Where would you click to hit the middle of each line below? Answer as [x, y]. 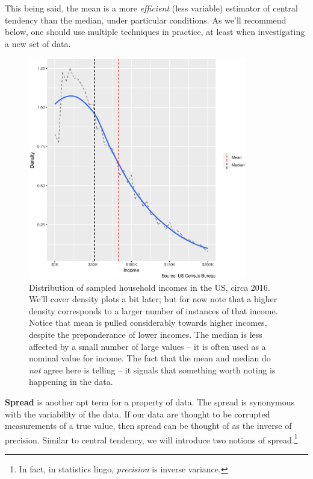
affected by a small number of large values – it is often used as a [147, 346]
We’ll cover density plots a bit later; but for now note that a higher [153, 299]
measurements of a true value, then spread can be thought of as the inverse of [148, 426]
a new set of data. [38, 43]
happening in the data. [71, 382]
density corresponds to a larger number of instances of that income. [153, 310]
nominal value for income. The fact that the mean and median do [150, 358]
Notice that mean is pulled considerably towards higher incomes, [148, 322]
